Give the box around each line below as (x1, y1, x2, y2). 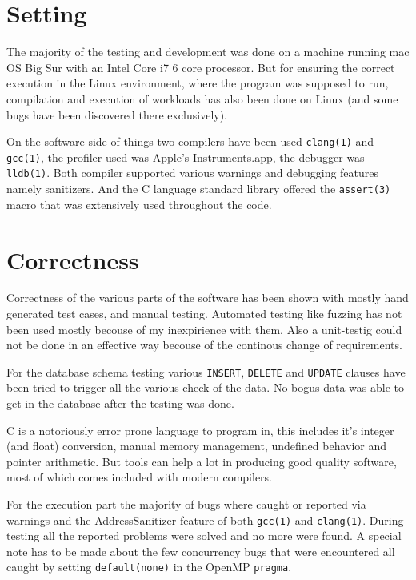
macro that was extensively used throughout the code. (6, 195, 272, 212)
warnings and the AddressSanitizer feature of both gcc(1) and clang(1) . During (6, 511, 404, 528)
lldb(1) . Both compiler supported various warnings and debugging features (6, 164, 379, 181)
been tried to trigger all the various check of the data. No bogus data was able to (6, 379, 404, 396)
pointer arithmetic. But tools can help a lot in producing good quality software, (6, 453, 397, 469)
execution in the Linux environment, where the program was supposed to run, (6, 75, 389, 91)
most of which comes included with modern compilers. (6, 469, 273, 485)
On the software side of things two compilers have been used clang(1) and (6, 133, 374, 150)
